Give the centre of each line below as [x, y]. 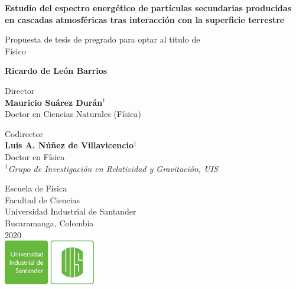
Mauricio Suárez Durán [54, 102]
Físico [15, 51]
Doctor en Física [35, 156]
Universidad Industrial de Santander [71, 211]
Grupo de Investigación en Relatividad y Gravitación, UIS [113, 168]
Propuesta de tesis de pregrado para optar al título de [103, 39]
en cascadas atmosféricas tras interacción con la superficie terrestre [145, 19]
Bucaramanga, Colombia [49, 223]
